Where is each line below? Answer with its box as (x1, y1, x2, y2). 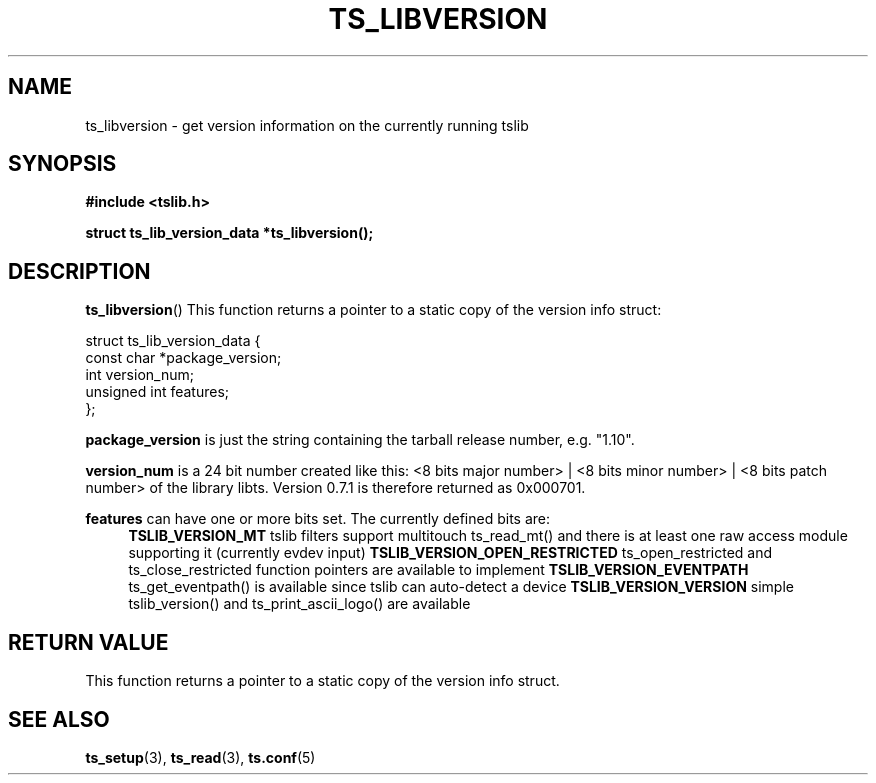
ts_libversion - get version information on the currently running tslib (85, 116, 529, 134)
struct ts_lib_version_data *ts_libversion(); (85, 224, 374, 242)
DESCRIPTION (8, 258, 151, 284)
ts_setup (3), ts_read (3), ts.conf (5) (85, 748, 316, 766)
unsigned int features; (85, 383, 230, 401)
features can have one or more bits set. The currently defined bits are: (85, 510, 551, 528)
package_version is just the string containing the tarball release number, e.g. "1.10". (85, 431, 635, 449)
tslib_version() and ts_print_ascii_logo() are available (128, 595, 471, 613)
